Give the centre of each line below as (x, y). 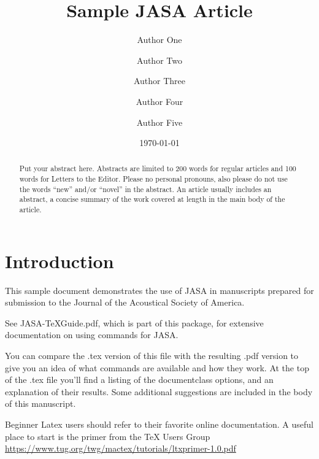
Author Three (159, 81)
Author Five (159, 122)
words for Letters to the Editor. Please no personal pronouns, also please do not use (153, 179)
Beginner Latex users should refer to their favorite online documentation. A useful (159, 424)
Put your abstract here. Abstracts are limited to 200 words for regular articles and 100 (158, 168)
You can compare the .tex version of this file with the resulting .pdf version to (152, 356)
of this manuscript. (40, 403)
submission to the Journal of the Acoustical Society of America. (125, 302)
